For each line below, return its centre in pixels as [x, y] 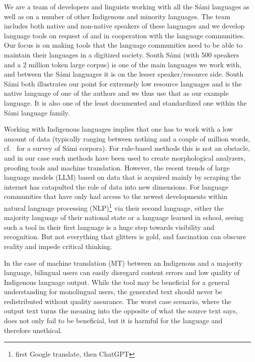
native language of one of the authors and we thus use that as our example [116, 93]
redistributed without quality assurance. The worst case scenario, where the [118, 301]
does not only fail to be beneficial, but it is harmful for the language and [113, 320]
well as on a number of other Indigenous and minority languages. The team [117, 16]
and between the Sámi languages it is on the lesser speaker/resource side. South [124, 74]
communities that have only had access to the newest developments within [116, 196]
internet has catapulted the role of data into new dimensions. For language [116, 186]
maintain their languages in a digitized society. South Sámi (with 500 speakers [122, 54]
